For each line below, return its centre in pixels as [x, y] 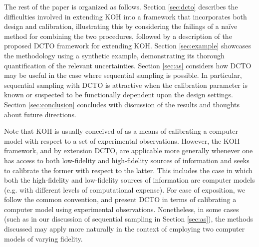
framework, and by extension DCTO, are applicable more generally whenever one [129, 150]
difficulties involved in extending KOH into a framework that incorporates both [126, 16]
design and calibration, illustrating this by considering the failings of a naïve [121, 26]
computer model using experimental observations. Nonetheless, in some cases [122, 209]
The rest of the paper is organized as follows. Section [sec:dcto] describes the [121, 6]
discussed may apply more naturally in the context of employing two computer [125, 229]
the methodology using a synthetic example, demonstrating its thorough [114, 55]
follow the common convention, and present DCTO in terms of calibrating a [120, 199]
